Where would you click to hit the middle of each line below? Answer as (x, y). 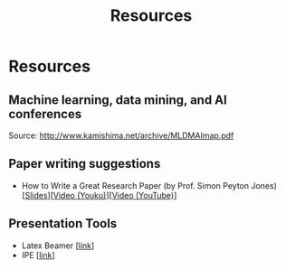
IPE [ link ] (38, 255)
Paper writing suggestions (85, 164)
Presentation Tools (63, 223)
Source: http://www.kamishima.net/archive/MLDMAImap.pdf (121, 135)
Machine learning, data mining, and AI (118, 100)
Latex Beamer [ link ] (58, 246)
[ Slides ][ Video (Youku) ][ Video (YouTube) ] (99, 195)
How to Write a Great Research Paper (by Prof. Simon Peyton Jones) (149, 185)
